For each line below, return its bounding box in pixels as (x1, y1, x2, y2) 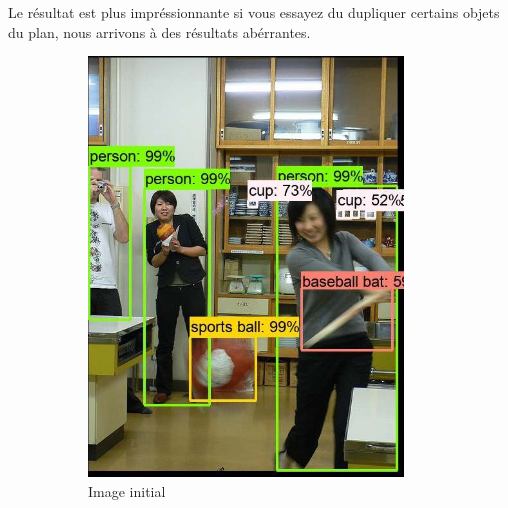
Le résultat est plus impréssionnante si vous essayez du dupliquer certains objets (8, 2, 500, 22)
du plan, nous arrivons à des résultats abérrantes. (8, 21, 311, 42)
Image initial (88, 480, 166, 501)
